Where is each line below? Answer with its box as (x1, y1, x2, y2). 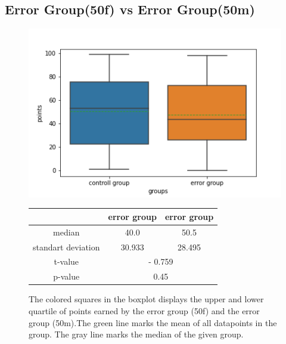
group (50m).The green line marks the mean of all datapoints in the (29, 316, 277, 328)
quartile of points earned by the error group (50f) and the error (29, 305, 260, 317)
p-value (53, 270, 80, 283)
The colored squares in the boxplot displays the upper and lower (29, 293, 264, 305)
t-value (54, 255, 79, 268)
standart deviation (33, 240, 100, 253)
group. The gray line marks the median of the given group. (29, 328, 244, 340)
